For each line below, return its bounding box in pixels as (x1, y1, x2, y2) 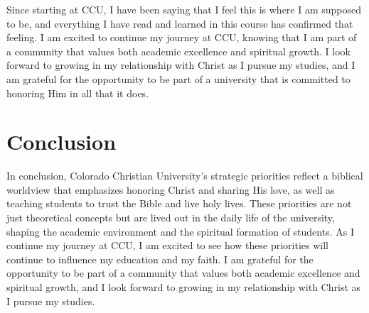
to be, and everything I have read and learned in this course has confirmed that (6, 16, 353, 31)
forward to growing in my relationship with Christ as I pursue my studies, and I (6, 57, 355, 72)
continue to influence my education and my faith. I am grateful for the (6, 251, 314, 266)
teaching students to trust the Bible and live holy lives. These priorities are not (6, 196, 352, 211)
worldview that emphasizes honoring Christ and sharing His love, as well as (6, 182, 335, 197)
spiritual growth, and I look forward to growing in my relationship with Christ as (6, 280, 361, 295)
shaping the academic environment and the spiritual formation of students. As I (6, 224, 354, 238)
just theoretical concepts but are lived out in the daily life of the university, (6, 210, 335, 225)
